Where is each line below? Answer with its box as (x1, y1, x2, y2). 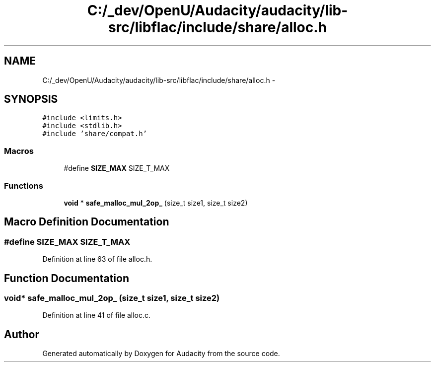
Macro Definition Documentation (4, 216, 169, 228)
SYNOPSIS (4, 93, 58, 106)
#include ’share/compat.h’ (42, 130, 147, 138)
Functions (4, 180, 43, 191)
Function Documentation (4, 272, 129, 285)
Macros (4, 146, 34, 156)
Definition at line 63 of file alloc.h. (42, 255, 152, 264)
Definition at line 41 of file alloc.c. (42, 311, 151, 320)
